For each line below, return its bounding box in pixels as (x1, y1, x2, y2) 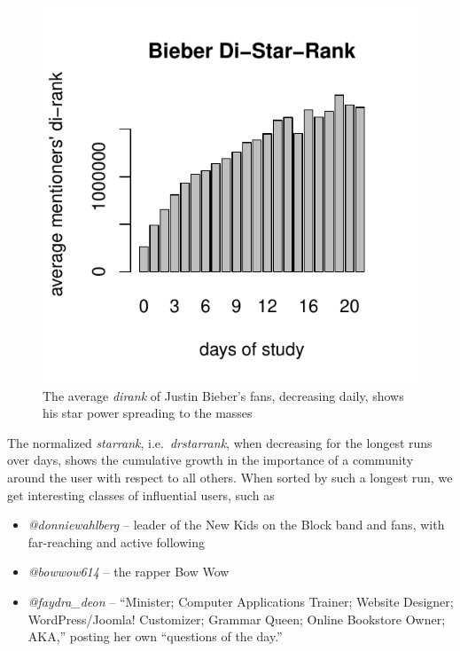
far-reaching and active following (27, 532, 206, 551)
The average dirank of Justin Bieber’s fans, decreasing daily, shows (43, 386, 404, 404)
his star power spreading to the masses (43, 404, 253, 422)
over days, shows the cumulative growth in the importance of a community (7, 451, 414, 469)
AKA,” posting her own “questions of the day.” (27, 627, 283, 646)
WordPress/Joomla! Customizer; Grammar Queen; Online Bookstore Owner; (27, 609, 446, 628)
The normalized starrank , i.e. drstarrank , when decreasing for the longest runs (7, 433, 433, 451)
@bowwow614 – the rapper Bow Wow (27, 562, 230, 581)
